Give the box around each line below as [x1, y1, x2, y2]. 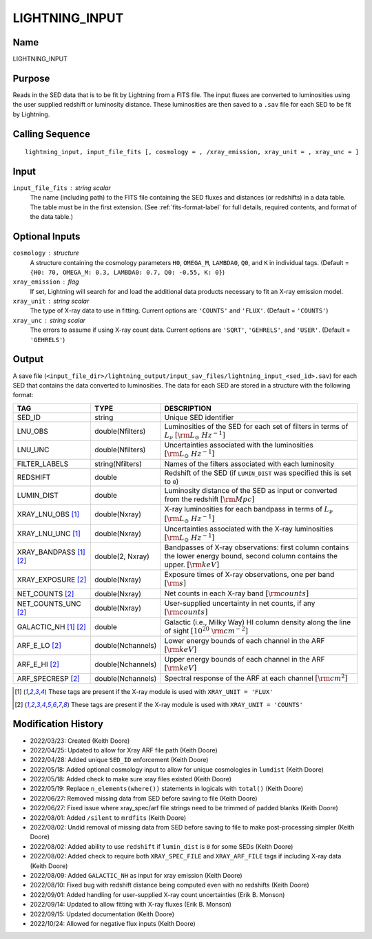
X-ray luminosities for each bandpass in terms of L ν [164, 504, 333, 516]
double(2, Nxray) [94, 551, 149, 561]
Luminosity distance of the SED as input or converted [164, 485, 338, 495]
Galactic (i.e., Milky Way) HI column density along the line [164, 617, 351, 626]
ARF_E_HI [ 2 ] [17, 660, 60, 669]
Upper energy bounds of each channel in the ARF [164, 655, 325, 664]
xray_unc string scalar [12, 316, 86, 324]
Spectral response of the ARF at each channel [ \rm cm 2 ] [164, 672, 348, 683]
